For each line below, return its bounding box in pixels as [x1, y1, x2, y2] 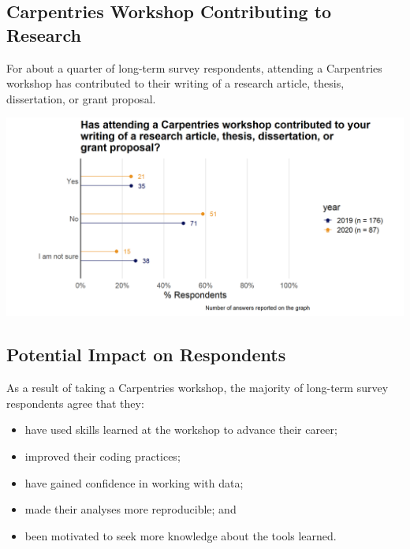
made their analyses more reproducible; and [24, 501, 237, 517]
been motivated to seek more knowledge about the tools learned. [24, 527, 337, 543]
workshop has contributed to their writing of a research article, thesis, [6, 75, 345, 91]
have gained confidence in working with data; [24, 474, 244, 491]
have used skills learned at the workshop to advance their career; [24, 421, 337, 438]
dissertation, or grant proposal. [6, 90, 156, 106]
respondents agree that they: [6, 394, 144, 411]
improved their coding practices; [24, 447, 181, 464]
